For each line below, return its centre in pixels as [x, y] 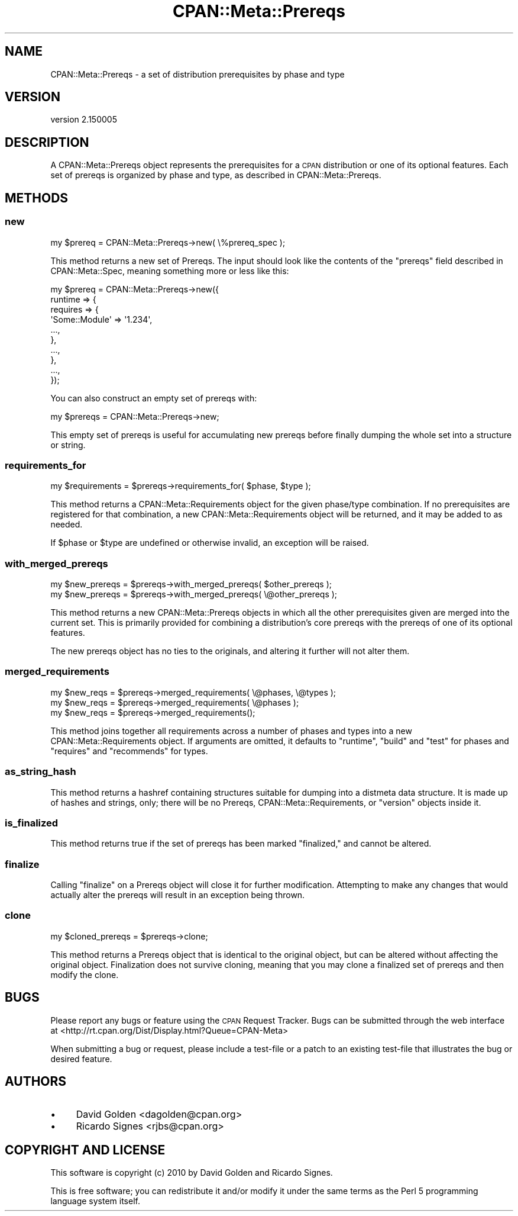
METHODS [37, 198]
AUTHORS [36, 1082]
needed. [67, 525]
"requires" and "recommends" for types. [129, 751]
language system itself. [95, 1201]
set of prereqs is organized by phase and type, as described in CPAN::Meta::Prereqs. [216, 175]
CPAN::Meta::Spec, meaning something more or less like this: [170, 271]
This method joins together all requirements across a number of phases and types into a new [231, 731]
